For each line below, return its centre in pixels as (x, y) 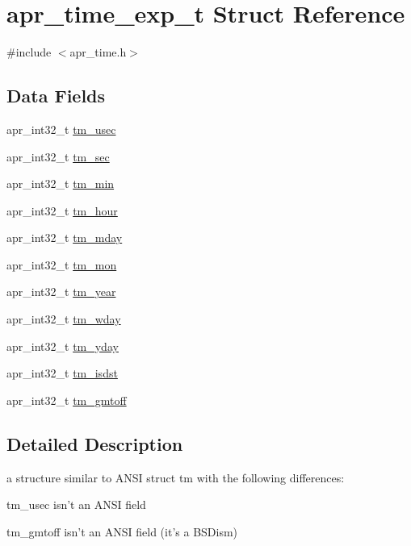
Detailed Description (95, 443)
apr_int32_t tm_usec (61, 129)
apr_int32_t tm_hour (62, 210)
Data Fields (56, 96)
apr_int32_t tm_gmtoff (67, 400)
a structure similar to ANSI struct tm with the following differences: (176, 477)
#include (29, 52)
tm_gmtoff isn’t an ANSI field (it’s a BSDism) (122, 531)
